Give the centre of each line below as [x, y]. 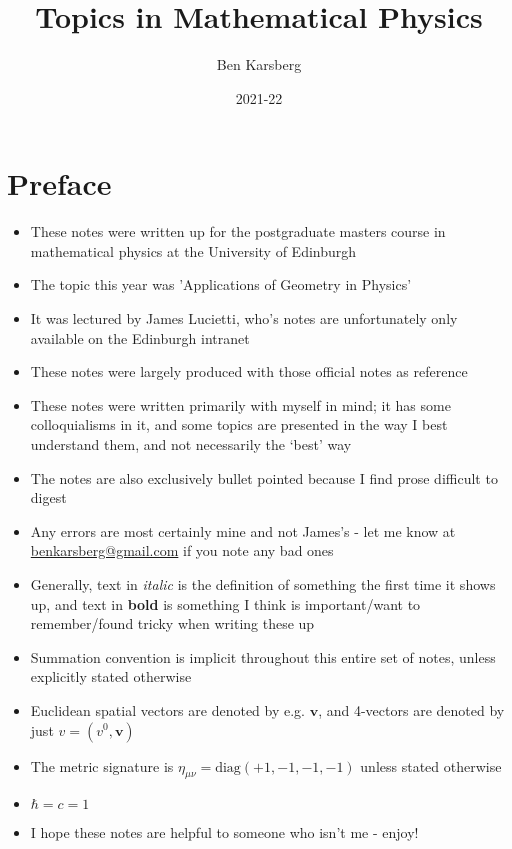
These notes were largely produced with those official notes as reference [249, 371]
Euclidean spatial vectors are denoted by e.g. [167, 709]
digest [48, 497]
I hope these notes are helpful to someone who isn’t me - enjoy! [224, 832]
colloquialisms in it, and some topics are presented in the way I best [239, 424]
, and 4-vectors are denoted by [411, 709]
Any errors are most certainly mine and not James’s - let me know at [243, 530]
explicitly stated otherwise [111, 676]
